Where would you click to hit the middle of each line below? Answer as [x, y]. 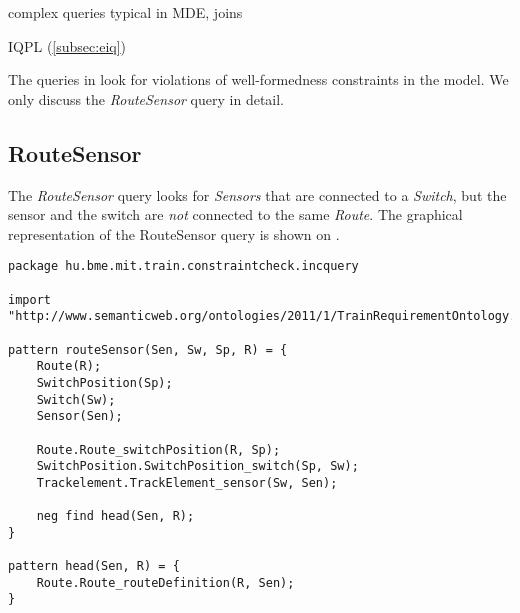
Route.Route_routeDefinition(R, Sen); [165, 582]
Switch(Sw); [76, 399]
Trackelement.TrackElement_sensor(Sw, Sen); [187, 482]
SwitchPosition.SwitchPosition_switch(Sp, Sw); [197, 466]
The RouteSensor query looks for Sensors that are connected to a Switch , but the [257, 194]
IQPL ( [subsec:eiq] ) [67, 45]
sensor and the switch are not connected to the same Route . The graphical [235, 214]
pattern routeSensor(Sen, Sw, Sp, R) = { [148, 349]
